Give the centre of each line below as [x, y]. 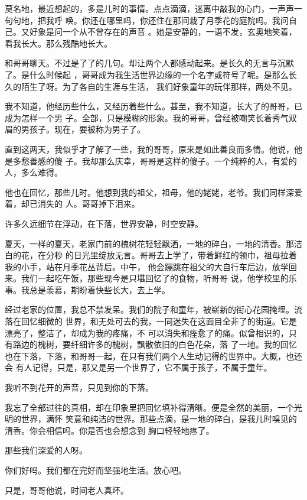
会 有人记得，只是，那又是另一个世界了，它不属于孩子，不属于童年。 [138, 367]
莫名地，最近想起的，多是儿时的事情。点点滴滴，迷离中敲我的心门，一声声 [149, 8]
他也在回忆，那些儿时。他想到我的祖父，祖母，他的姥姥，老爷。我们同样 [145, 192]
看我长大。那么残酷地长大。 [58, 43]
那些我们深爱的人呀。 [46, 450]
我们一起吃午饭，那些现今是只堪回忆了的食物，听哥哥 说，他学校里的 [155, 278]
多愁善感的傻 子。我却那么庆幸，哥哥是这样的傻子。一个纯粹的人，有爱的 [155, 160]
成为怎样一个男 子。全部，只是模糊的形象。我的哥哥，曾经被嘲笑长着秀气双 [151, 117]
